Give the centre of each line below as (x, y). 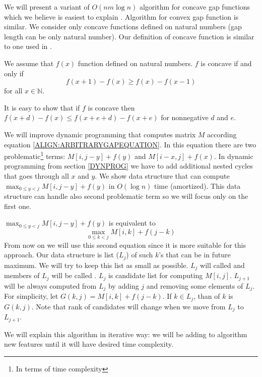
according (222, 134)
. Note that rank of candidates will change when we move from (128, 306)
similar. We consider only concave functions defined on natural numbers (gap (123, 26)
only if (14, 73)
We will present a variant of (47, 7)
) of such (140, 255)
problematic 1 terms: (35, 155)
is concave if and (226, 63)
